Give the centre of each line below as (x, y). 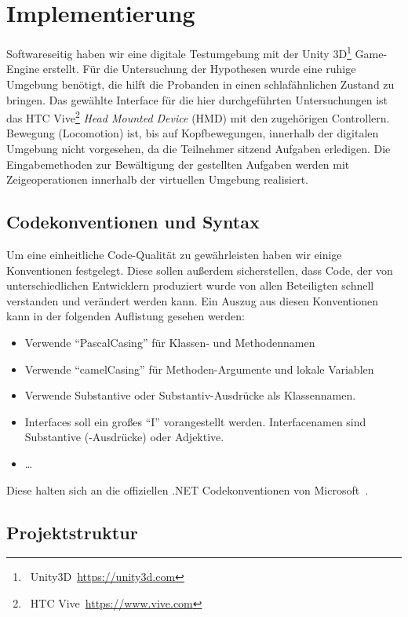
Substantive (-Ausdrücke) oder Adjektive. (124, 437)
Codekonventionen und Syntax (133, 222)
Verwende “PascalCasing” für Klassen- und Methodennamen (170, 342)
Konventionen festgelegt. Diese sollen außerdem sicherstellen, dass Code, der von (200, 270)
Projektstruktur (72, 532)
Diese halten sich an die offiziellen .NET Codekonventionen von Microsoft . (188, 489)
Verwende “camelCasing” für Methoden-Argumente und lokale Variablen (199, 369)
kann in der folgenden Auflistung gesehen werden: (126, 316)
